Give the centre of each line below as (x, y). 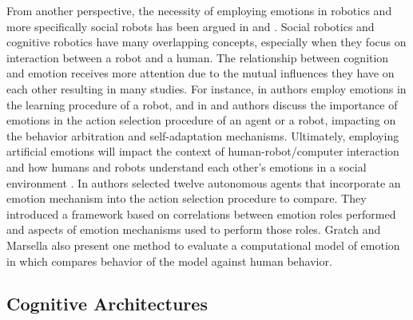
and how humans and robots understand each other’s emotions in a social (187, 166)
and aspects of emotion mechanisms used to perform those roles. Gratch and (194, 229)
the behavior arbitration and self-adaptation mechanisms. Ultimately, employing (203, 135)
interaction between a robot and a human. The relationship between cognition (198, 57)
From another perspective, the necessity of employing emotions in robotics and (199, 10)
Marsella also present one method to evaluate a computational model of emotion (203, 245)
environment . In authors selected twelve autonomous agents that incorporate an (204, 182)
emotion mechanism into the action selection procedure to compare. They (187, 198)
